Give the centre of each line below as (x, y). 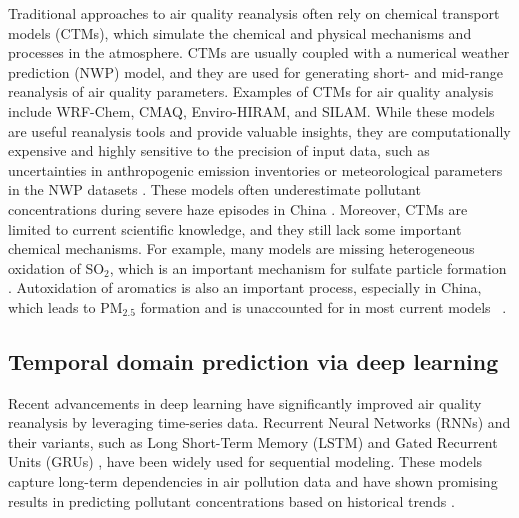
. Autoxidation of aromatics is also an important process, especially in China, (245, 287)
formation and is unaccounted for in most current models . (323, 306)
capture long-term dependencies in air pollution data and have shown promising (253, 481)
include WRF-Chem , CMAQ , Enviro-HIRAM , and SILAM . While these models (251, 110)
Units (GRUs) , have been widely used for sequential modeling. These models (245, 461)
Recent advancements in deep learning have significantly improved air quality (245, 402)
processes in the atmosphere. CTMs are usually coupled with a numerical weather (259, 52)
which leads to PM (65, 306)
